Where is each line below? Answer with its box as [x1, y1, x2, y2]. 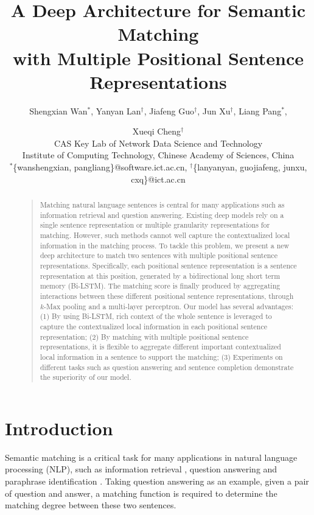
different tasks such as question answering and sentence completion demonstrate [40, 362, 294, 372]
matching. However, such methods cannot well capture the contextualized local [40, 230, 290, 240]
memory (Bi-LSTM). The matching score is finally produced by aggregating [40, 281, 281, 291]
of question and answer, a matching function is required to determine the [5, 486, 277, 499]
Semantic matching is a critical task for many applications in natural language [5, 450, 298, 463]
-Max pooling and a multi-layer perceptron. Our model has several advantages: [44, 301, 294, 311]
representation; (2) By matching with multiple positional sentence [40, 331, 249, 342]
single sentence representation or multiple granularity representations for [40, 220, 270, 230]
